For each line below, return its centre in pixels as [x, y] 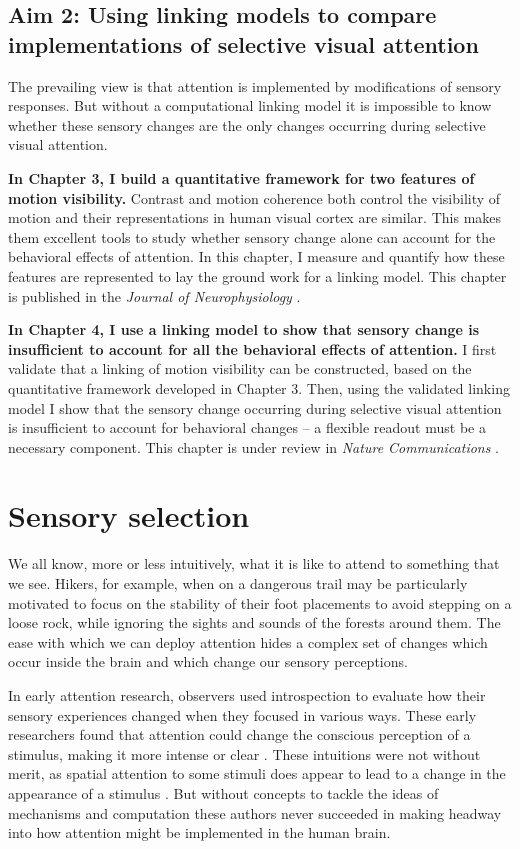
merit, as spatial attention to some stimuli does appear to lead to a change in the [257, 773]
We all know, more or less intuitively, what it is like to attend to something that [254, 563]
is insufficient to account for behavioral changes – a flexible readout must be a [247, 427]
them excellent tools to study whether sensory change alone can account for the [252, 236]
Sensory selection [129, 515]
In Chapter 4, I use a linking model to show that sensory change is [244, 329]
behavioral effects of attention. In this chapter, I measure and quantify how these [256, 256]
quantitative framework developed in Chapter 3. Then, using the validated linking [259, 387]
